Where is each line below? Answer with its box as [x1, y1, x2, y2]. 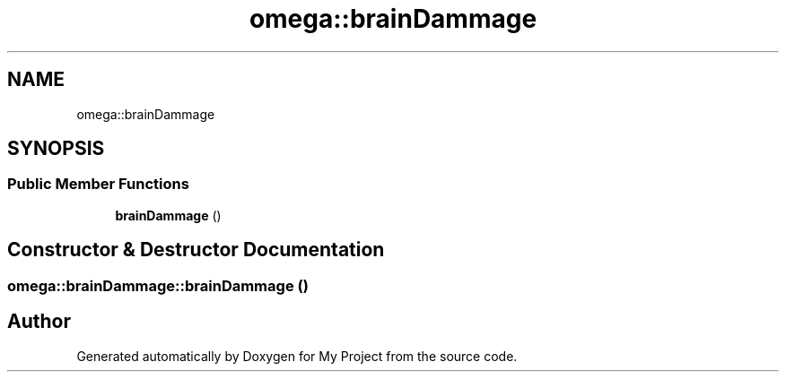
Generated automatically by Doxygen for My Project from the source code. [76, 348, 518, 364]
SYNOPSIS [7, 137, 105, 160]
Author [7, 310, 71, 333]
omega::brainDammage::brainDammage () [7, 276, 309, 295]
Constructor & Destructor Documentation [7, 238, 385, 262]
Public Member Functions [7, 175, 189, 194]
